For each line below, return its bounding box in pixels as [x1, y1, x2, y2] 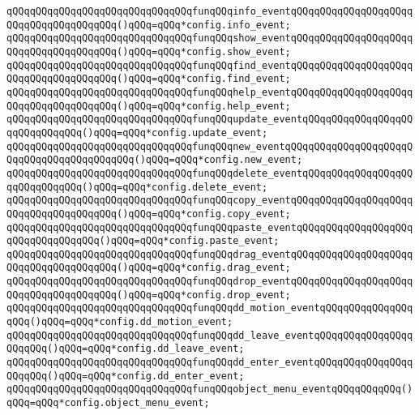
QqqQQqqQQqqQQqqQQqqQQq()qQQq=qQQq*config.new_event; [6, 154, 303, 166]
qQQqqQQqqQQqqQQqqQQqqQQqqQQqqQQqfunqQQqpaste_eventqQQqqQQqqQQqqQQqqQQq [6, 221, 413, 233]
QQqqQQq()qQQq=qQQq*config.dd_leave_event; [6, 343, 245, 355]
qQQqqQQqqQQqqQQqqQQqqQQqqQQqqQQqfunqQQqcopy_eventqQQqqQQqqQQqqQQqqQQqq [6, 195, 413, 207]
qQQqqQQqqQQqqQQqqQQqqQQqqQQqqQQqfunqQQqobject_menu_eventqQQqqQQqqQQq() [6, 383, 413, 396]
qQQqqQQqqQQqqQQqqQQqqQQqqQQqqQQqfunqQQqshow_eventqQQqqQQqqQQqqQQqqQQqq [6, 32, 413, 45]
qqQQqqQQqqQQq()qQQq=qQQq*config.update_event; [6, 126, 268, 139]
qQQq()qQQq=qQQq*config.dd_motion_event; [6, 316, 233, 328]
